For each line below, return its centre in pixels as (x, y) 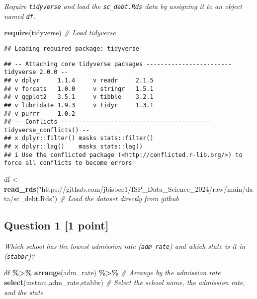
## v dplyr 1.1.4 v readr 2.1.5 (79, 80)
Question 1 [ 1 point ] (56, 225)
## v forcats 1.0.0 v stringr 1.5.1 (79, 89)
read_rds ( (22, 188)
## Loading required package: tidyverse (72, 48)
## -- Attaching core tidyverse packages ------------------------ (118, 64)
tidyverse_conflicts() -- (47, 130)
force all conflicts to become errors (68, 163)
